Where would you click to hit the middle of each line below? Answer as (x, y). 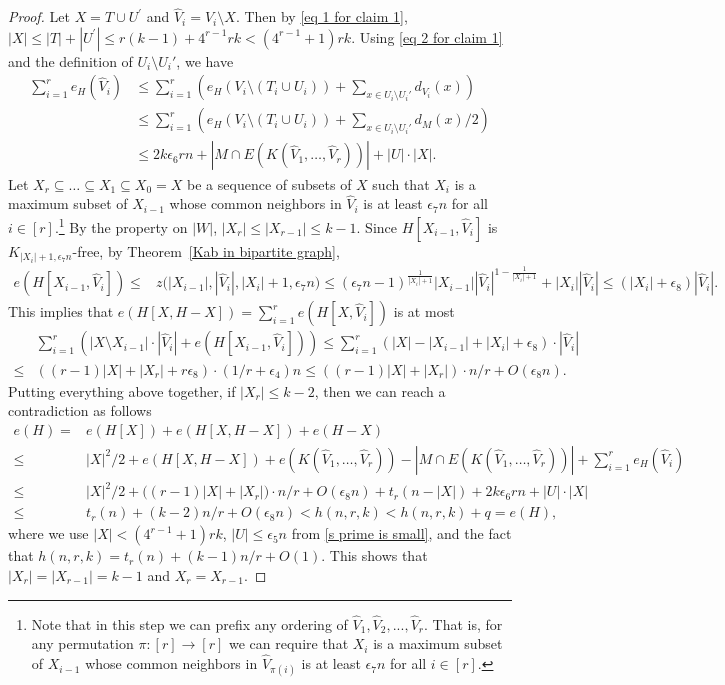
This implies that (61, 311)
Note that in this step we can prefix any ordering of (189, 623)
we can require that (289, 643)
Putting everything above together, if (122, 390)
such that (401, 183)
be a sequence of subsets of (269, 183)
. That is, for (463, 623)
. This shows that (374, 555)
